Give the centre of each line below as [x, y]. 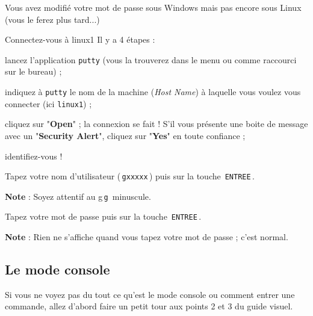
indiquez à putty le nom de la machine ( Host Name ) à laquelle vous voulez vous [153, 92]
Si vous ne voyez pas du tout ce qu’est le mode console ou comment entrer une [150, 294]
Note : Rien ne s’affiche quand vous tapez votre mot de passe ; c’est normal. [147, 237]
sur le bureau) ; [33, 71]
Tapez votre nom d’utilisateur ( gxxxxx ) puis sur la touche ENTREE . [130, 176]
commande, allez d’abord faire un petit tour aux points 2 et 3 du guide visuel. [149, 306]
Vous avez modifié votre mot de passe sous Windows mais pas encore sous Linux [153, 7]
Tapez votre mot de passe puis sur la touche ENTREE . [103, 216]
